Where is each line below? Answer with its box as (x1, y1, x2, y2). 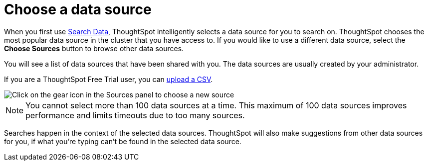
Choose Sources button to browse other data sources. (4, 44, 184, 53)
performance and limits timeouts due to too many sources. (25, 110, 245, 120)
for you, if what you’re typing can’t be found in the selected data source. (4, 137, 241, 146)
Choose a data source (4, 1, 152, 18)
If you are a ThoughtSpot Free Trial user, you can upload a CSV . (4, 75, 213, 83)
